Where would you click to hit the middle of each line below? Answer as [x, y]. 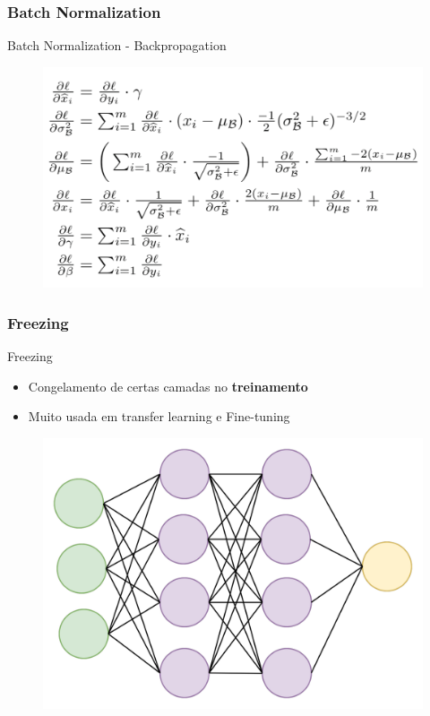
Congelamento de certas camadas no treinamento [168, 386]
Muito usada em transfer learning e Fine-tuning [159, 416]
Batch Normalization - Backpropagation [117, 45]
